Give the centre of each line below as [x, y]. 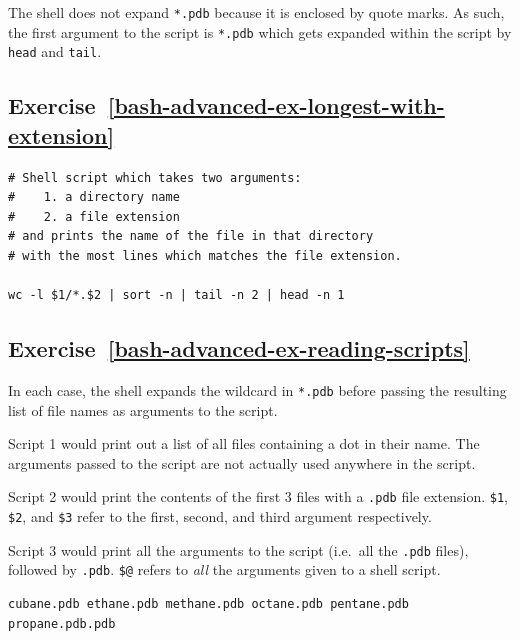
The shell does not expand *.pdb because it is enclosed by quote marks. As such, [256, 12]
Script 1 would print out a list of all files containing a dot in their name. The [244, 443]
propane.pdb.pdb [62, 623]
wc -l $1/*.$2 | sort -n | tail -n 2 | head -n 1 [176, 295]
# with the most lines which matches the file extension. [205, 255]
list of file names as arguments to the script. [143, 409]
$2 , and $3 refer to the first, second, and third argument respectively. [220, 516]
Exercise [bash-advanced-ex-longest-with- [226, 105]
